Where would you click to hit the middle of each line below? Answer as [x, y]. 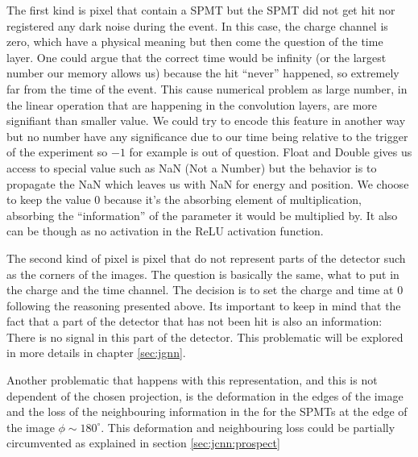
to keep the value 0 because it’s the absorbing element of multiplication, [184, 199]
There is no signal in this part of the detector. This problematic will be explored [205, 337]
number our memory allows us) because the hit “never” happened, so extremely [203, 73]
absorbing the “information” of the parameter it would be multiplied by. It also [202, 215]
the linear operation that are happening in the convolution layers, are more [192, 104]
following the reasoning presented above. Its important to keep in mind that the [204, 305]
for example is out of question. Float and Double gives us [271, 152]
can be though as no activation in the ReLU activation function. [165, 231]
